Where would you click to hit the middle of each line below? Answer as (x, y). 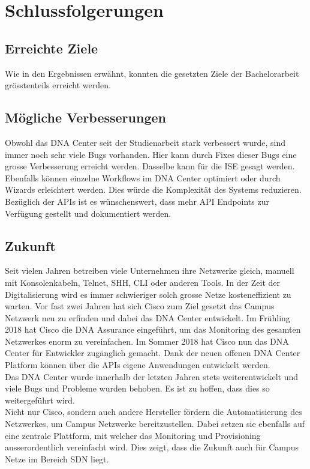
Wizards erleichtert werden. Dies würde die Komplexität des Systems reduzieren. (153, 189)
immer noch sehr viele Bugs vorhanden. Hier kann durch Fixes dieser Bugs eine (151, 154)
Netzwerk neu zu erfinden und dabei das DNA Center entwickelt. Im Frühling (148, 317)
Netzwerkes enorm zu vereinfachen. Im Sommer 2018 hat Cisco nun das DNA (147, 341)
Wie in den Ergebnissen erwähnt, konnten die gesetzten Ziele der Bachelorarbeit (152, 73)
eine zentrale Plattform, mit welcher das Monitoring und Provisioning (133, 435)
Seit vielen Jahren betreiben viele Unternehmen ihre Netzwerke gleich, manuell (150, 271)
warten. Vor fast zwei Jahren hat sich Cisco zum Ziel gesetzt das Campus (140, 306)
